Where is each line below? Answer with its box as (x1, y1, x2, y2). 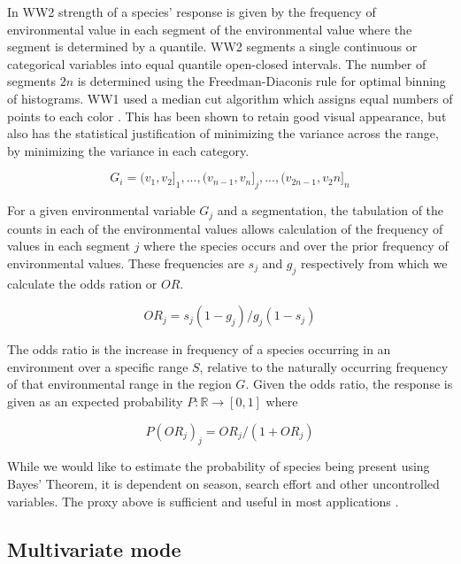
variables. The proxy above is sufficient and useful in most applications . (7, 491, 399, 510)
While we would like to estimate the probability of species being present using (7, 457, 430, 475)
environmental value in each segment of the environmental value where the (7, 19, 412, 38)
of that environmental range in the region (7, 375, 232, 393)
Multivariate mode (7, 535, 181, 562)
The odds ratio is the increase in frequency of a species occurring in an (7, 340, 391, 359)
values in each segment (7, 236, 130, 255)
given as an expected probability (7, 391, 183, 410)
